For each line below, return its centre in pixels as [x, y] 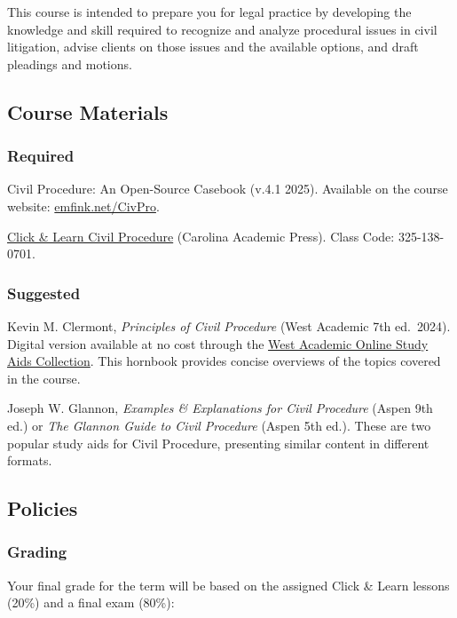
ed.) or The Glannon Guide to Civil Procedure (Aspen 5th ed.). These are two [219, 425]
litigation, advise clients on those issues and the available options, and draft [213, 47]
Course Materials [88, 111]
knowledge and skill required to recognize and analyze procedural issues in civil [222, 29]
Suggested [44, 293]
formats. [30, 460]
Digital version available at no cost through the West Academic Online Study [218, 343]
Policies [43, 508]
